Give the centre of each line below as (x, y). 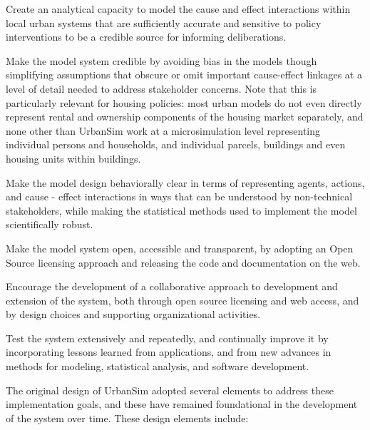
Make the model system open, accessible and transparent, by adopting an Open (180, 248)
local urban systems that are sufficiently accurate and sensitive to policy (164, 22)
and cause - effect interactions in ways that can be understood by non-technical (179, 196)
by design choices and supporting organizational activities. (133, 314)
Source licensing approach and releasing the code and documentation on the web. (183, 262)
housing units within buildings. (73, 158)
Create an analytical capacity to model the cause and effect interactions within (178, 9)
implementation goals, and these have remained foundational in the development (182, 404)
